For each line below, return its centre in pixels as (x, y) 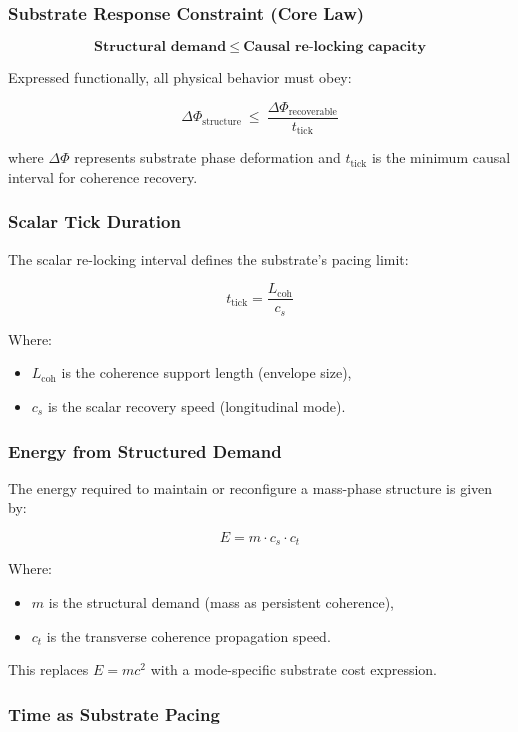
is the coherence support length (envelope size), (206, 372)
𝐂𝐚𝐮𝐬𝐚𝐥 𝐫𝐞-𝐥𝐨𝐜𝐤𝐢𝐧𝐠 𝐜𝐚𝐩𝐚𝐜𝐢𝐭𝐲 (335, 47)
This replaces (48, 669)
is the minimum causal (441, 157)
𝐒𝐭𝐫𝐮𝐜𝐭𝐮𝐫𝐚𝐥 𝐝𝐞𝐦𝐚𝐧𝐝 (160, 47)
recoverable (312, 112)
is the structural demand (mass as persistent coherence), (221, 602)
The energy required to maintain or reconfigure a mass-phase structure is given (250, 487)
